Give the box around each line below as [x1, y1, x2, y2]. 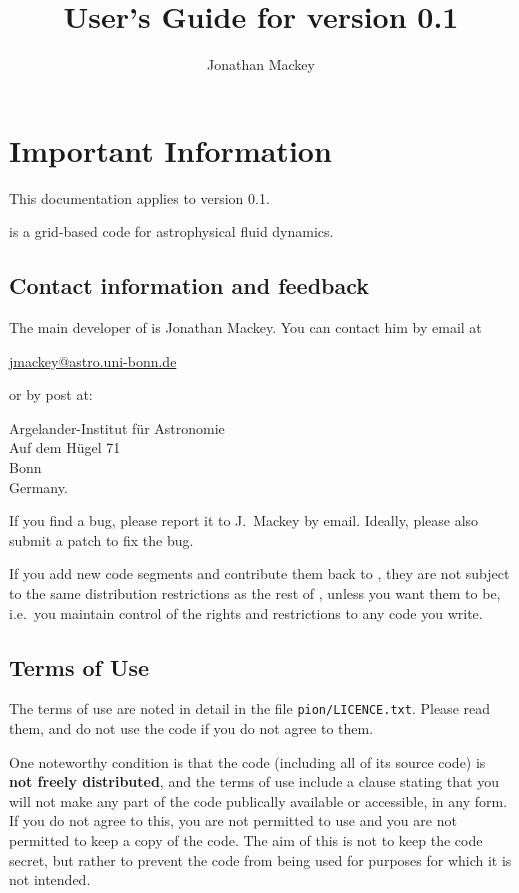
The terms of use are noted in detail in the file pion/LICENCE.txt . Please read [9, 698, 490, 719]
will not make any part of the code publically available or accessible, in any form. [9, 790, 508, 811]
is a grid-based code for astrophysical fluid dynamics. [9, 221, 334, 242]
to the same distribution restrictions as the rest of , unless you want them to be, [9, 582, 501, 603]
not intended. [9, 869, 91, 890]
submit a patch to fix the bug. [9, 529, 194, 550]
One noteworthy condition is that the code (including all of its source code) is [9, 751, 486, 772]
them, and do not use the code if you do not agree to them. [9, 718, 374, 739]
